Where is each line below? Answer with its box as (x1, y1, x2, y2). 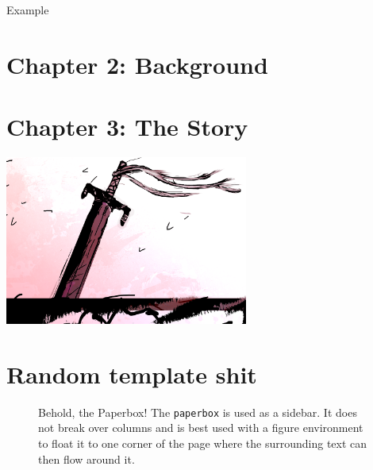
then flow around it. (38, 450, 135, 467)
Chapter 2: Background (6, 48, 268, 80)
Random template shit (6, 357, 257, 390)
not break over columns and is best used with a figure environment (38, 419, 363, 436)
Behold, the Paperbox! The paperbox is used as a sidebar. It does (38, 403, 357, 420)
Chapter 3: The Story (6, 110, 248, 143)
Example (6, 2, 49, 17)
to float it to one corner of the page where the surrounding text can (38, 435, 367, 451)
